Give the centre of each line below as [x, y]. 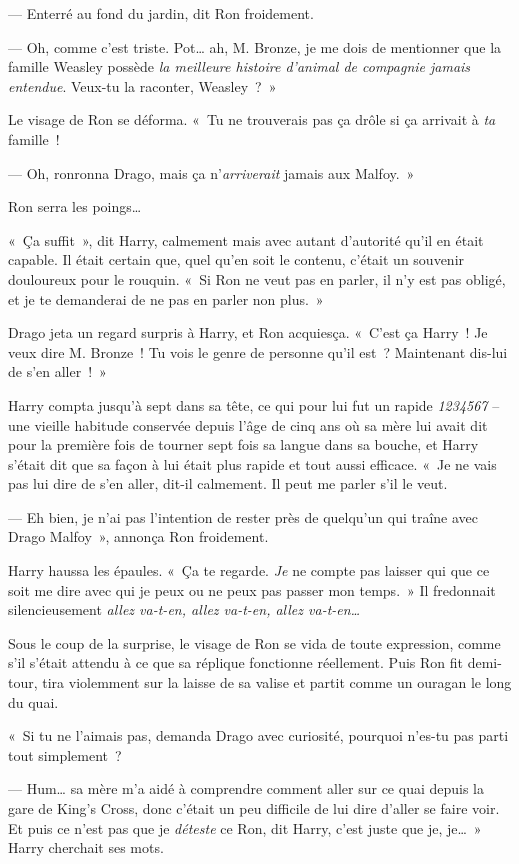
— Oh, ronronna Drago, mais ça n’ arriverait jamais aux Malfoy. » [211, 172]
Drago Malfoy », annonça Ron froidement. [138, 536]
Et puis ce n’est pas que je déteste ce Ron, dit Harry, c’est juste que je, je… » [245, 827]
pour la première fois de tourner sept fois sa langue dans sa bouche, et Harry [243, 444]
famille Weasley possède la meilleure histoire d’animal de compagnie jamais [239, 66]
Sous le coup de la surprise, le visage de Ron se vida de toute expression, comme [254, 642]
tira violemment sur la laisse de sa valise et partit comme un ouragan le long [277, 682]
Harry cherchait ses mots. [86, 847]
